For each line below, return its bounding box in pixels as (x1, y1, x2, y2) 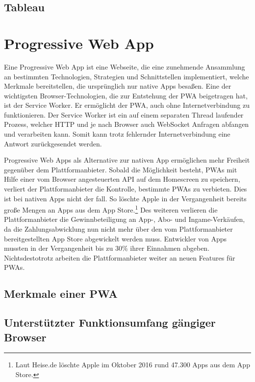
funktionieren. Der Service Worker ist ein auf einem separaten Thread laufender (4, 109, 244, 119)
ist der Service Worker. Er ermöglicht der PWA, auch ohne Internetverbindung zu (4, 100, 250, 110)
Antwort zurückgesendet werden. (4, 138, 102, 148)
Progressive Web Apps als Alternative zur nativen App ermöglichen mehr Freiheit (4, 155, 250, 165)
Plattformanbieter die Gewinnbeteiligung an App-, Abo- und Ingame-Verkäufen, (4, 214, 245, 224)
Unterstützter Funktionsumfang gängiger (4, 315, 216, 330)
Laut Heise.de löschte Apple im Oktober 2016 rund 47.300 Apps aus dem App (15, 359, 250, 370)
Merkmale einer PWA (4, 286, 118, 301)
